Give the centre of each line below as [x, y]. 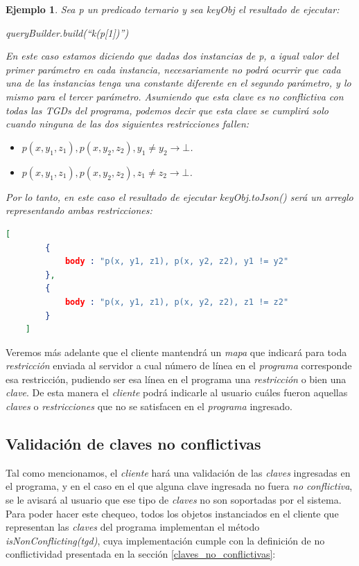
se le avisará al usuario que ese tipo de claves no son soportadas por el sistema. [174, 500]
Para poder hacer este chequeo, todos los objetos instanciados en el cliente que [172, 513]
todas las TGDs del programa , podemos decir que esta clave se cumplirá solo [167, 110]
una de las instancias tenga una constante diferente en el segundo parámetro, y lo [178, 83]
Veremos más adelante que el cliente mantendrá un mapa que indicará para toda [176, 352]
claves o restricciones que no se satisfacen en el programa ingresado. [149, 406]
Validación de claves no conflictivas [133, 444]
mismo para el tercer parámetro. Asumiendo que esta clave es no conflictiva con [175, 96]
